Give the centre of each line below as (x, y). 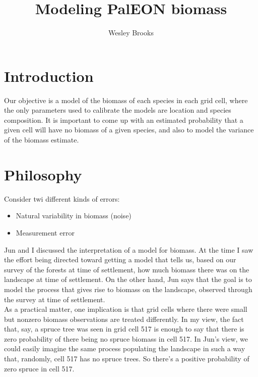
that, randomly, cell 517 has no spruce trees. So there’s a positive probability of (127, 359)
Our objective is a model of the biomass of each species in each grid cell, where (126, 100)
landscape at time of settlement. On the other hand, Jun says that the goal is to (128, 279)
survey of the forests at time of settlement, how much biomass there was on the (127, 269)
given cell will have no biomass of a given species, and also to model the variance (129, 130)
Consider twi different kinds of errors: (62, 198)
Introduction (49, 76)
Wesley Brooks (131, 33)
